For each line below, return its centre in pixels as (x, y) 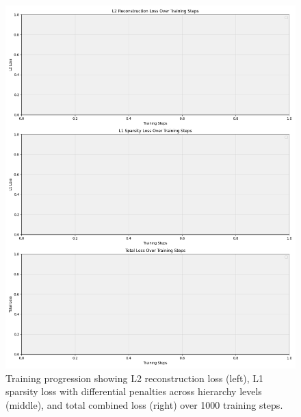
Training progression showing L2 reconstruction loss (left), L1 (135, 378)
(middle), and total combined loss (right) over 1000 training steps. (144, 404)
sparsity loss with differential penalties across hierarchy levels (134, 391)
